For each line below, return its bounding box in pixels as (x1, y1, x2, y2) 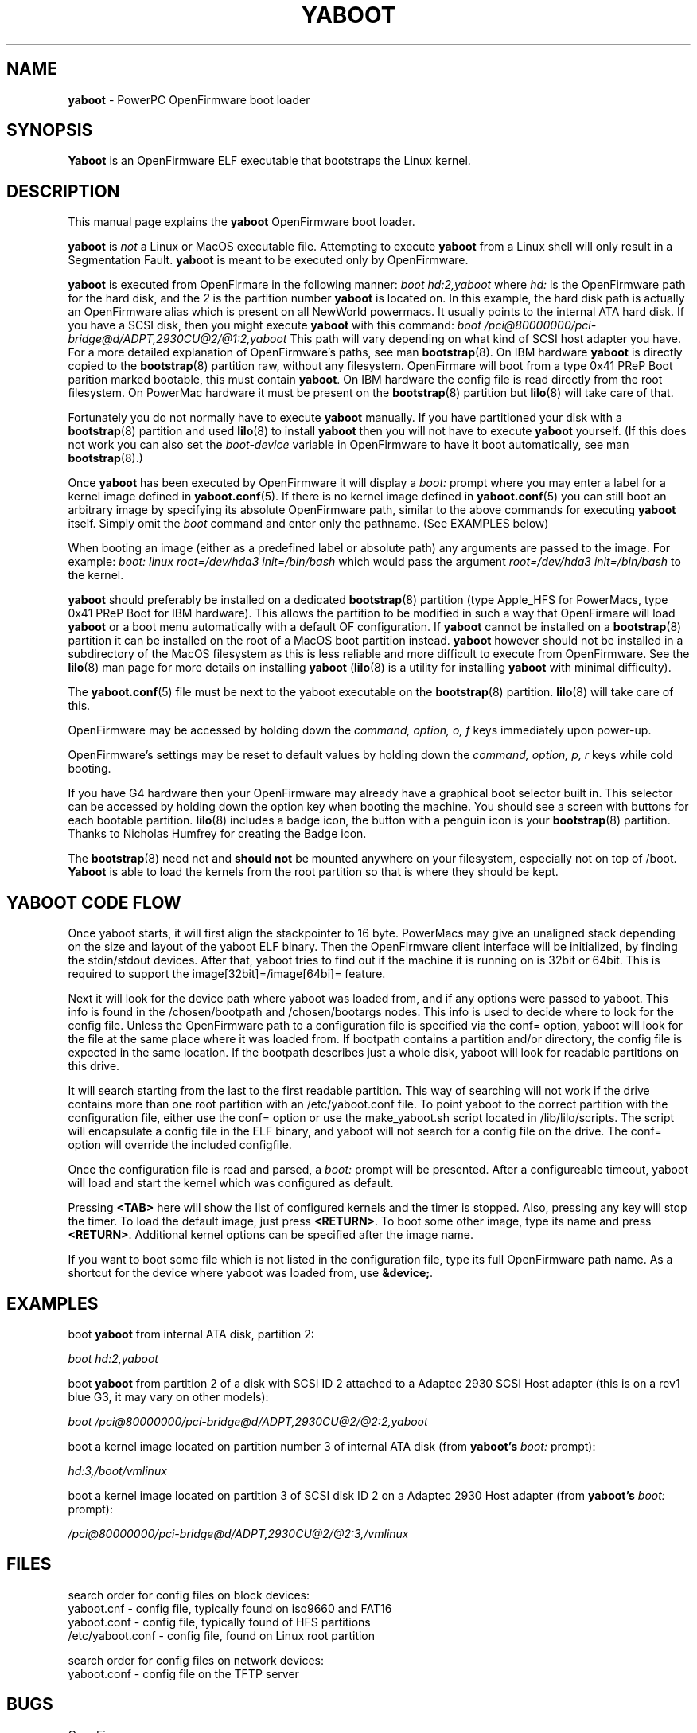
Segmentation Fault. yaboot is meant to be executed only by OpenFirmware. (68, 253, 469, 267)
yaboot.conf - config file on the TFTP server (68, 1666, 299, 1680)
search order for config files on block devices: (68, 1587, 310, 1602)
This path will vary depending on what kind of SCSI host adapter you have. (290, 332, 681, 346)
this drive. (68, 1059, 120, 1073)
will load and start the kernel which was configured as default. (68, 1176, 394, 1190)
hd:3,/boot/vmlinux (68, 1463, 167, 1478)
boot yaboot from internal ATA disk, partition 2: (68, 1326, 314, 1341)
